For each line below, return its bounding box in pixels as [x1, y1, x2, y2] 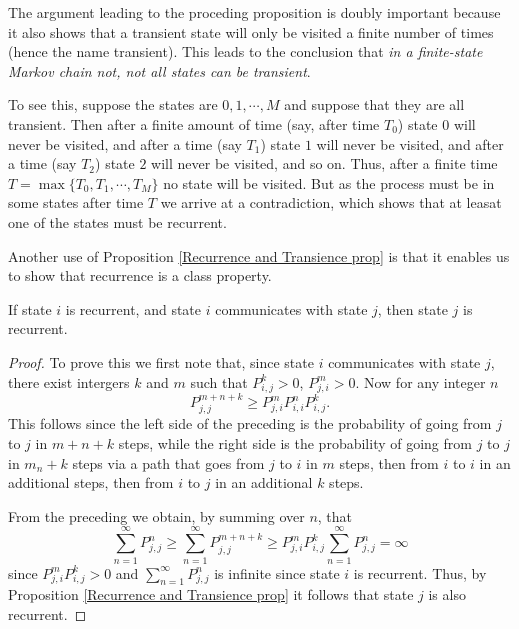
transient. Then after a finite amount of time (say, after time [8, 113, 380, 134]
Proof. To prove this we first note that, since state [8, 351, 314, 372]
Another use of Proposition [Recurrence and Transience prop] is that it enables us [8, 245, 510, 266]
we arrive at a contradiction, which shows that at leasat [160, 192, 502, 213]
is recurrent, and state [65, 298, 202, 319]
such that [190, 371, 248, 392]
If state [8, 298, 52, 319]
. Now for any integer [355, 371, 486, 392]
